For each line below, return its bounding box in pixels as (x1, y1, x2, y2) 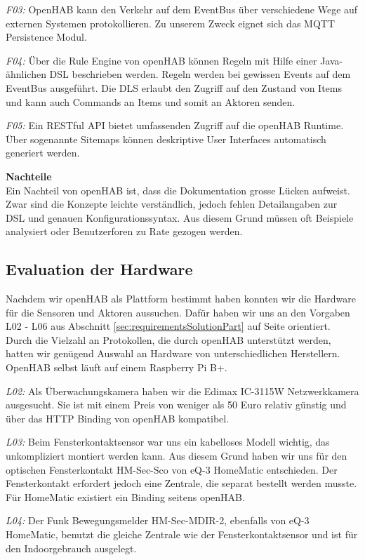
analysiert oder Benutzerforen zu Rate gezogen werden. (6, 224, 243, 239)
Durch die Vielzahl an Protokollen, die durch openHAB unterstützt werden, (6, 332, 331, 347)
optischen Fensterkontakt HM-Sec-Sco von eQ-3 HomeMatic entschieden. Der (6, 462, 338, 476)
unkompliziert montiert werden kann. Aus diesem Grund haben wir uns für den (6, 448, 347, 463)
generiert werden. (6, 145, 80, 160)
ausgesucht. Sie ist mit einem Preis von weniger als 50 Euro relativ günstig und (6, 397, 347, 412)
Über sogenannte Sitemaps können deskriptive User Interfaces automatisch (6, 131, 326, 146)
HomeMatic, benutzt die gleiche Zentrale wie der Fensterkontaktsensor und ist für (6, 527, 358, 542)
